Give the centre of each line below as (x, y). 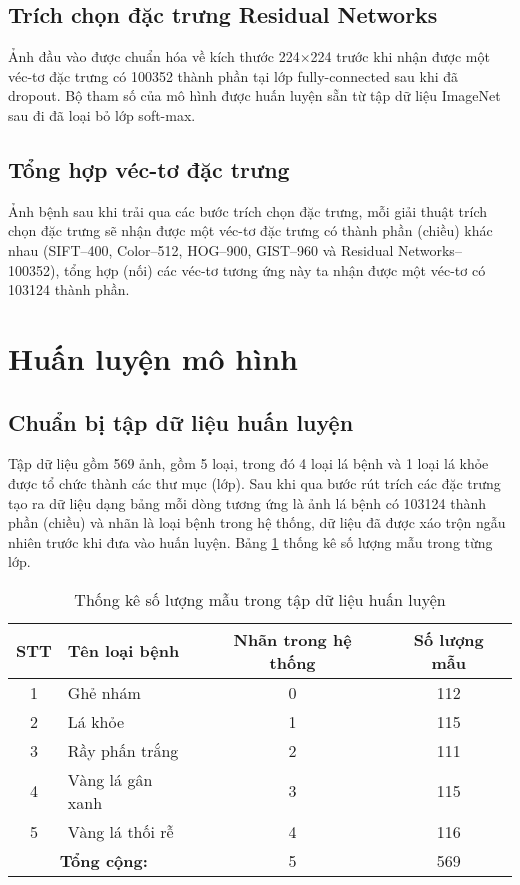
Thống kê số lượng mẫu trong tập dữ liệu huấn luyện (260, 599)
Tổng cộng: (103, 860)
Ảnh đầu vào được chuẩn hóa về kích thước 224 (154, 56)
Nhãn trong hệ (292, 639)
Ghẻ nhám (104, 692)
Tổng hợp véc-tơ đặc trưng (149, 168)
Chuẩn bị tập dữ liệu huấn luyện (181, 421)
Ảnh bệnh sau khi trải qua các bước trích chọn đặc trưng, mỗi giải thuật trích (247, 210)
